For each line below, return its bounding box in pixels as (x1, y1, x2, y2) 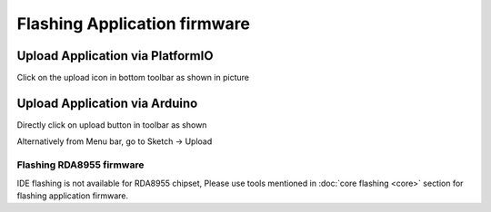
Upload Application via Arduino (16, 95, 198, 111)
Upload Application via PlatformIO (16, 48, 214, 63)
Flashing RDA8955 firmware (16, 159, 145, 171)
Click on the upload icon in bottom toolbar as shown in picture (16, 72, 250, 83)
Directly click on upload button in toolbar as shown (16, 119, 207, 130)
